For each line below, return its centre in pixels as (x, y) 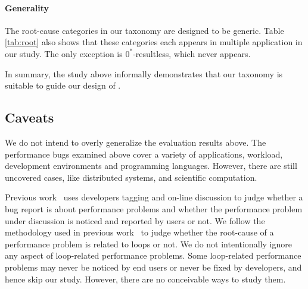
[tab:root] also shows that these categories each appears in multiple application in (154, 42)
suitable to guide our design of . (63, 85)
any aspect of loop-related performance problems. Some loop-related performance (153, 255)
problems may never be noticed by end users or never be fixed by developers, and (153, 267)
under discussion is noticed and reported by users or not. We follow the (135, 220)
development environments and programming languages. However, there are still (151, 166)
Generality (27, 7)
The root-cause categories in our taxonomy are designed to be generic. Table (144, 30)
